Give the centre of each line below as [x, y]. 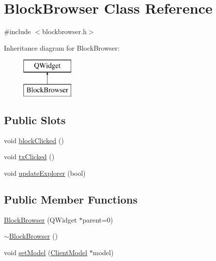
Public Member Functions [71, 199]
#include [18, 31]
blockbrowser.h [64, 31]
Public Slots [35, 120]
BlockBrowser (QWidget [40, 219]
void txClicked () [29, 157]
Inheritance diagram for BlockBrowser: [62, 47]
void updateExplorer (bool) [45, 173]
